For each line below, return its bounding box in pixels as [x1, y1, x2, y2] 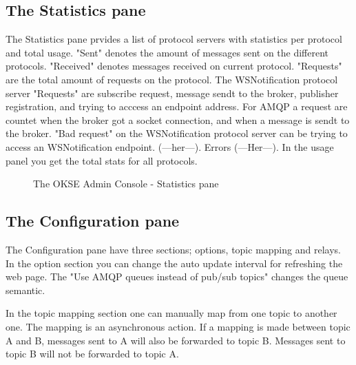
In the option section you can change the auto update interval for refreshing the [6, 255, 343, 270]
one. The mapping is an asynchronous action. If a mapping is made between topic [6, 319, 350, 333]
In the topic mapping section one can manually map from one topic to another [6, 306, 337, 320]
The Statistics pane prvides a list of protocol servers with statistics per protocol [6, 32, 342, 46]
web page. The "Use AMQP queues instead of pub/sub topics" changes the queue [6, 269, 348, 284]
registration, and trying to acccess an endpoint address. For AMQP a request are [6, 99, 348, 114]
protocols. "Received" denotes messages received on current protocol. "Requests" [6, 59, 342, 73]
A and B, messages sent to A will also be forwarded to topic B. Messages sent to [6, 333, 346, 347]
